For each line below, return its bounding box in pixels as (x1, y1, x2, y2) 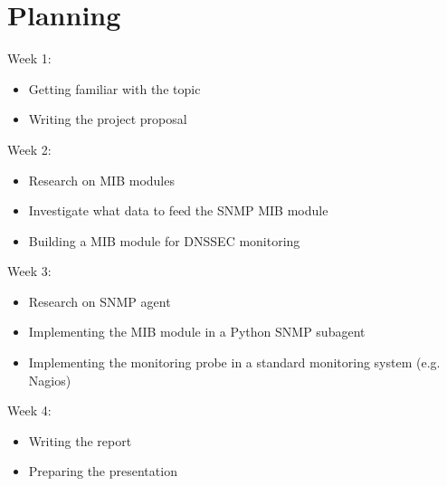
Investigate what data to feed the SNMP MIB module (28, 201, 328, 220)
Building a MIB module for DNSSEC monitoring (28, 231, 300, 250)
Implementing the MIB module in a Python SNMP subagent (28, 322, 366, 341)
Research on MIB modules (28, 170, 175, 189)
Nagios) (28, 370, 71, 389)
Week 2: (7, 139, 52, 158)
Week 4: (7, 401, 52, 420)
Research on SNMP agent (28, 291, 171, 310)
